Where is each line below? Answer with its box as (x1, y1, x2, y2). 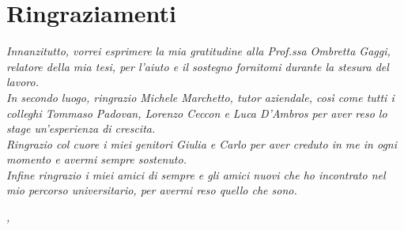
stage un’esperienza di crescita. (6, 120, 156, 137)
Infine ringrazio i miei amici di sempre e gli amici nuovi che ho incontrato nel (6, 166, 386, 183)
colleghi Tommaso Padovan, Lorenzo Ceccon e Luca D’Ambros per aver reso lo (6, 104, 387, 121)
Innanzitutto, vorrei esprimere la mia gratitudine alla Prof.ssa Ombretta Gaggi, (6, 43, 391, 59)
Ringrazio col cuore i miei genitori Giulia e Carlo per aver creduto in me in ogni (6, 135, 397, 152)
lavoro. (6, 74, 39, 90)
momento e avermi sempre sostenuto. (6, 151, 187, 168)
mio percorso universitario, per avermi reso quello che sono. (6, 182, 297, 198)
